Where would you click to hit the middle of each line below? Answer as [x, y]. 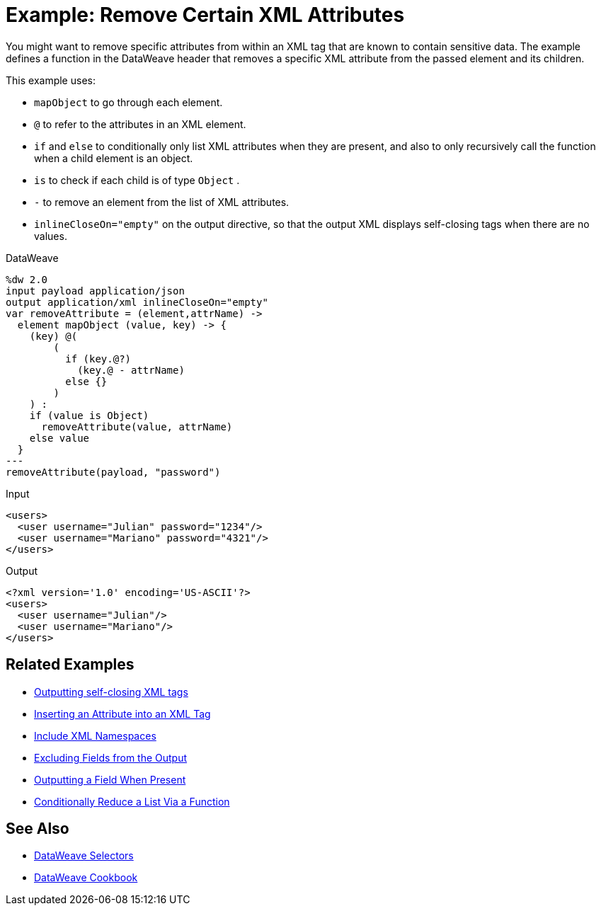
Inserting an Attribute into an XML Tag [122, 714]
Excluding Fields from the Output [111, 757]
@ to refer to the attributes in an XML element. [140, 124]
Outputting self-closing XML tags [111, 692]
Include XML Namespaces [95, 735]
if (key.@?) [98, 359]
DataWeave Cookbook [86, 878]
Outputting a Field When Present [110, 779]
